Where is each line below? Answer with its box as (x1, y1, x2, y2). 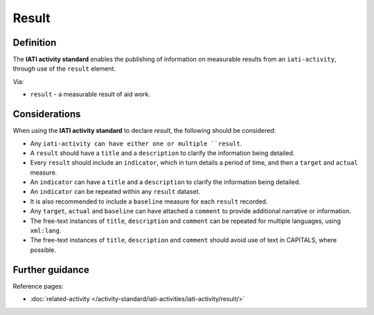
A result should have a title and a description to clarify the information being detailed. (30, 149, 295, 157)
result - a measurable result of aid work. (30, 90, 151, 98)
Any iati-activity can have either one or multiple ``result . (30, 139, 242, 147)
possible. (30, 246, 57, 254)
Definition (12, 37, 57, 48)
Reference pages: (12, 282, 64, 290)
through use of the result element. (12, 64, 116, 73)
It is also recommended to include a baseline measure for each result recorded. (30, 197, 268, 206)
